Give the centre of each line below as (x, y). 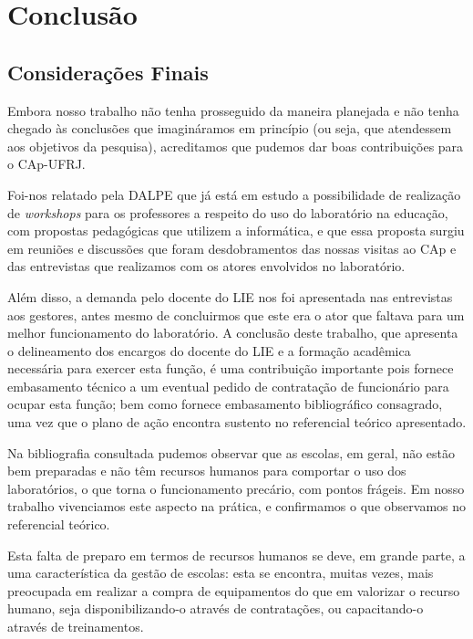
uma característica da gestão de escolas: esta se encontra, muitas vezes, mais (221, 573)
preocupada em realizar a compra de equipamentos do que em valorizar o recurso (234, 590)
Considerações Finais (108, 72)
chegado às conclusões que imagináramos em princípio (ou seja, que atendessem (230, 128)
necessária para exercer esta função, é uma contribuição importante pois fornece (231, 368)
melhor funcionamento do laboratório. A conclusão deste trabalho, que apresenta (233, 333)
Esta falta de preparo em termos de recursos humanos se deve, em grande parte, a (236, 555)
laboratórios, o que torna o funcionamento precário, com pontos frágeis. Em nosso (236, 488)
